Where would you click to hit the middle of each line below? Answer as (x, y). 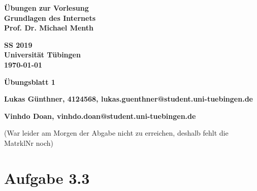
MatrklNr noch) (29, 142)
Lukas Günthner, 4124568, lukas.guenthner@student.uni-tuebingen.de (128, 99)
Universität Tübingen (42, 55)
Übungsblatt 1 (30, 82)
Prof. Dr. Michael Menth (49, 28)
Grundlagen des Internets (50, 18)
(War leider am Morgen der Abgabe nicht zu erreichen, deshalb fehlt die (116, 133)
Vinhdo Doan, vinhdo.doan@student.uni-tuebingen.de (100, 116)
